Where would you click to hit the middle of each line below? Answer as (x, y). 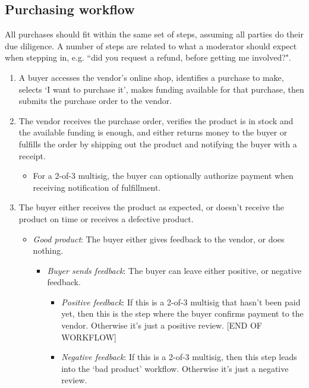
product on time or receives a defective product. (106, 218)
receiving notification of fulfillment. (97, 187)
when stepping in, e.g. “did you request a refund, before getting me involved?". (148, 57)
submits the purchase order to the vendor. (95, 101)
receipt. (32, 155)
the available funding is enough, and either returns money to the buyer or (153, 132)
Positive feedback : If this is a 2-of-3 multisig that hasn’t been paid (181, 302)
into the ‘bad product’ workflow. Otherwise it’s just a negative (175, 368)
